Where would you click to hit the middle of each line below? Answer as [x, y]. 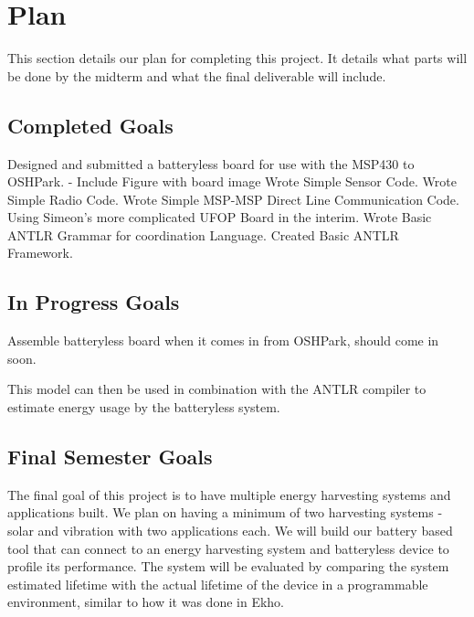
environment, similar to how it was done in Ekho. [146, 602]
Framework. [40, 253]
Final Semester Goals [110, 457]
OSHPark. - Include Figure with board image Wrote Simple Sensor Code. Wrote [232, 181]
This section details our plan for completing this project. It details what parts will [237, 58]
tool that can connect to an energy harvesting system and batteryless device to [228, 548]
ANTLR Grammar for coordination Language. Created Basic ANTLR [203, 234]
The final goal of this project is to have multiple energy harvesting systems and [229, 494]
